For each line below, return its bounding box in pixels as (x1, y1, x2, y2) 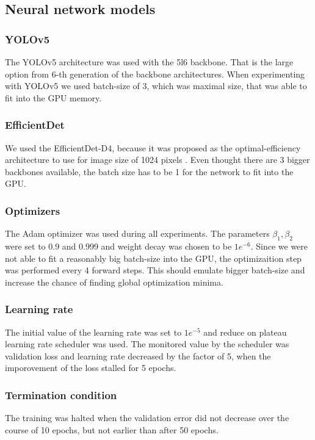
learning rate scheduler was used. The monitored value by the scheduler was (5, 337, 289, 350)
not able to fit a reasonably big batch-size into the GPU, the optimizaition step (5, 251, 302, 264)
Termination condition (5, 387, 117, 402)
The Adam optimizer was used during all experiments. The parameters (5, 227, 270, 240)
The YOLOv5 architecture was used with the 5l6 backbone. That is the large (5, 56, 294, 68)
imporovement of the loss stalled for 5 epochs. (5, 361, 176, 374)
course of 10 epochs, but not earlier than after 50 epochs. (5, 423, 219, 436)
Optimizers (5, 203, 60, 218)
